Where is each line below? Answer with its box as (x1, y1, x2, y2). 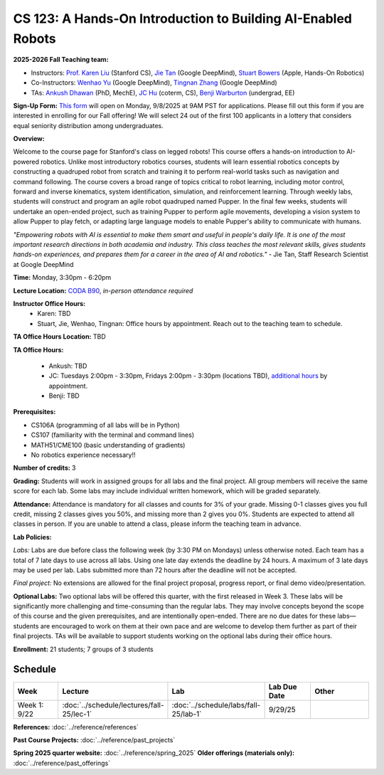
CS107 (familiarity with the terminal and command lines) (31, 431, 195, 439)
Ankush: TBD (48, 362, 87, 370)
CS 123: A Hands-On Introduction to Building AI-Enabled (13, 11, 352, 26)
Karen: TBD (37, 310, 71, 318)
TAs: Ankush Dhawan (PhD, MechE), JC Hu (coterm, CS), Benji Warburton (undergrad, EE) (31, 88, 295, 97)
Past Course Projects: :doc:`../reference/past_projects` (13, 735, 176, 744)
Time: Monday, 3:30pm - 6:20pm (13, 273, 112, 282)
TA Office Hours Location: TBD (13, 332, 106, 341)
